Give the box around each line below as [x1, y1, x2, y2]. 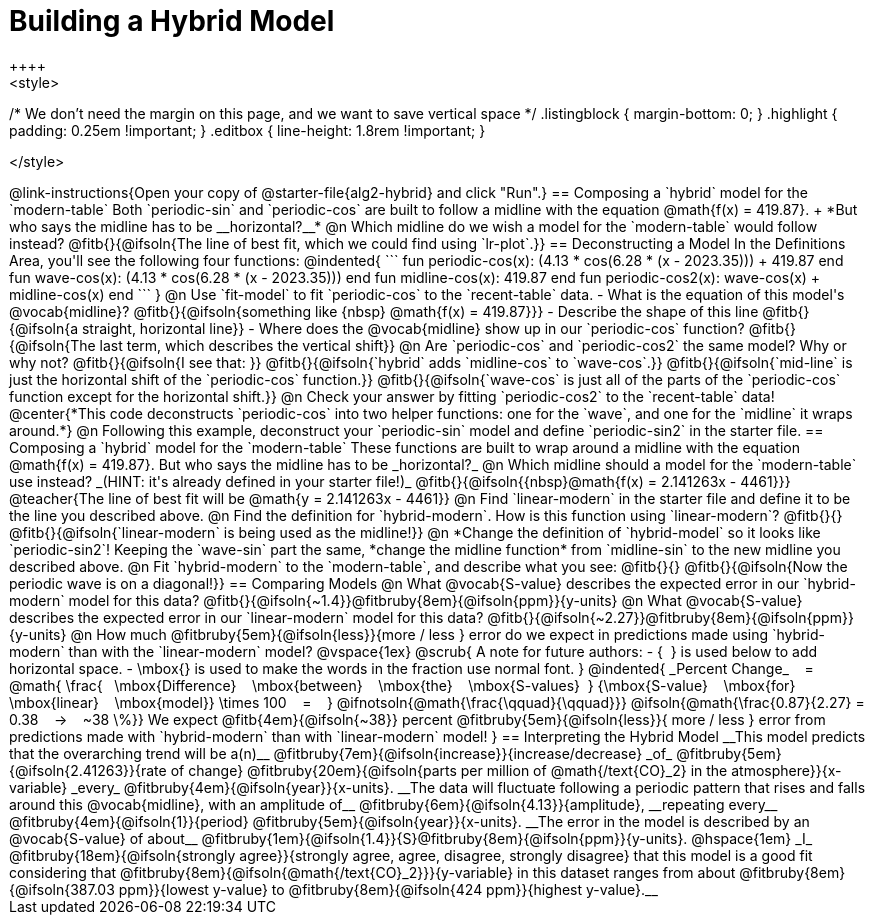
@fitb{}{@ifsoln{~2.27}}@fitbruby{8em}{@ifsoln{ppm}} [487, 608, 854, 626]
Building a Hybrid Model [9, 4, 335, 38]
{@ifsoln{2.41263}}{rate [9, 761, 167, 779]
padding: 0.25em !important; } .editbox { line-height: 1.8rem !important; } [9, 121, 486, 139]
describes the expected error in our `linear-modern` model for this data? [9, 608, 484, 626]
